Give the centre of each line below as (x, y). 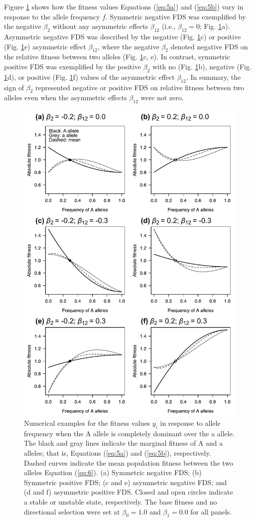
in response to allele (190, 423)
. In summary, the (213, 77)
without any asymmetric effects (100, 26)
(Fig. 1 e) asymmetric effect (45, 46)
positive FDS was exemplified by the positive (73, 66)
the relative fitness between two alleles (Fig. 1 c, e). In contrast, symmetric (117, 57)
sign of (14, 87)
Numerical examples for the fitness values (87, 423)
